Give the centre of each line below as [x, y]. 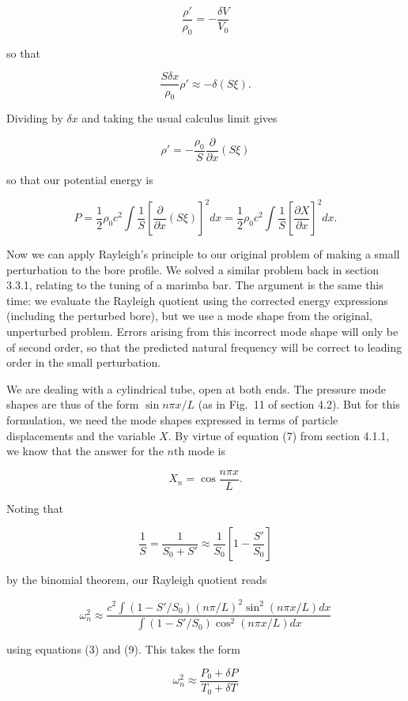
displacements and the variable [81, 435]
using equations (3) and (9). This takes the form [123, 649]
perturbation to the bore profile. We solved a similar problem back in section [193, 269]
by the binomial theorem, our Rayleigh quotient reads [137, 580]
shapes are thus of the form [73, 404]
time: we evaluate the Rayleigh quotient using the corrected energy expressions [197, 300]
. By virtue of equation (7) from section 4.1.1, [279, 435]
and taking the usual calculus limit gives [179, 118]
